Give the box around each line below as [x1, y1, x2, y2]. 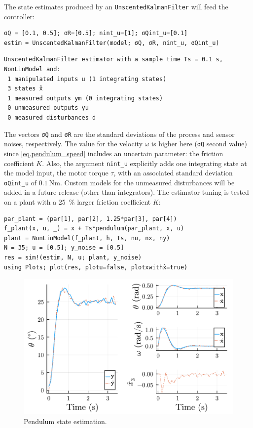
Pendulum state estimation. [24, 416, 107, 426]
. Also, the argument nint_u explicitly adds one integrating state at [42, 158, 247, 168]
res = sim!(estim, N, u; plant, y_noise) [4, 254, 142, 261]
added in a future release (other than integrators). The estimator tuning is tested [4, 187, 249, 197]
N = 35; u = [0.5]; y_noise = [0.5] [4, 244, 124, 252]
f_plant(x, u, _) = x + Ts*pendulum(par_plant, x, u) [4, 225, 184, 232]
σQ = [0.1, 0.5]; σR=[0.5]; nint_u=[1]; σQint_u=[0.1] [4, 30, 188, 37]
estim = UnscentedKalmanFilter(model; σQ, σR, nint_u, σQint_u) [4, 39, 219, 46]
